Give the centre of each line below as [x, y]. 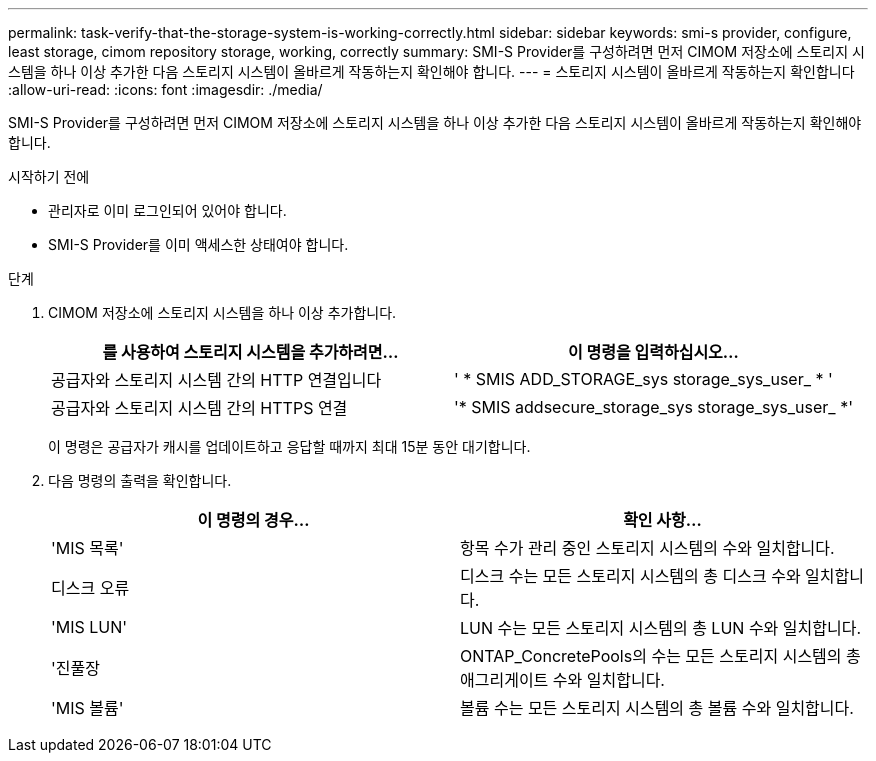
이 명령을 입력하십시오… [653, 352]
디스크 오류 [90, 588]
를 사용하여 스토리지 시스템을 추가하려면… [250, 352]
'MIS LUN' [89, 627]
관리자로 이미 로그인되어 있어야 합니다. [167, 210]
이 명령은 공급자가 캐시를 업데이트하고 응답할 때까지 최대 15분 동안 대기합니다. [289, 446]
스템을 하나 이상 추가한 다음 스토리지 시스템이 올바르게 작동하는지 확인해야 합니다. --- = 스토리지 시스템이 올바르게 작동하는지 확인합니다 [431, 71]
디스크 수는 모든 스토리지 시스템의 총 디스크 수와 [630, 576]
